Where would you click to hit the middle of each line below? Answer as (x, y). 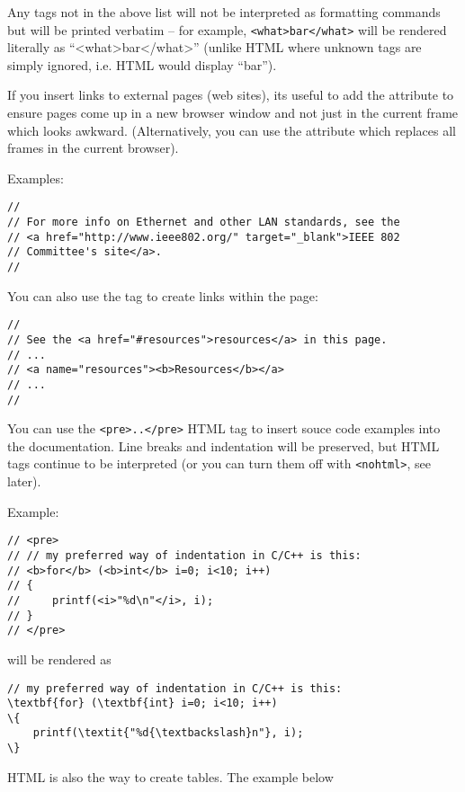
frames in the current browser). (93, 148)
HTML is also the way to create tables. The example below (170, 776)
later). (24, 481)
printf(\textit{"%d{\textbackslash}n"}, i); (168, 733)
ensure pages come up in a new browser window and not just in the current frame (233, 113)
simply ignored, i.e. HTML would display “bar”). (142, 64)
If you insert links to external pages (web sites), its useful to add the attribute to (231, 95)
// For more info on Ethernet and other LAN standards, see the (204, 222)
